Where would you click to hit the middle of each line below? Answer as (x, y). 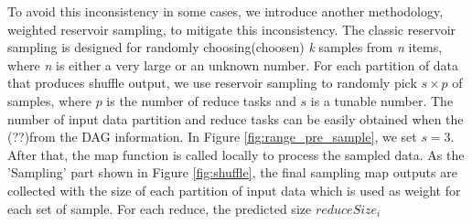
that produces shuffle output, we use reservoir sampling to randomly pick (212, 83)
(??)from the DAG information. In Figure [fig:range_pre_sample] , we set (212, 137)
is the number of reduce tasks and (201, 100)
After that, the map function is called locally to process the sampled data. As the (236, 154)
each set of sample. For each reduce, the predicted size (160, 208)
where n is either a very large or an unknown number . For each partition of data (233, 64)
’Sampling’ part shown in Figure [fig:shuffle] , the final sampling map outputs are (232, 172)
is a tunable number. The (382, 100)
